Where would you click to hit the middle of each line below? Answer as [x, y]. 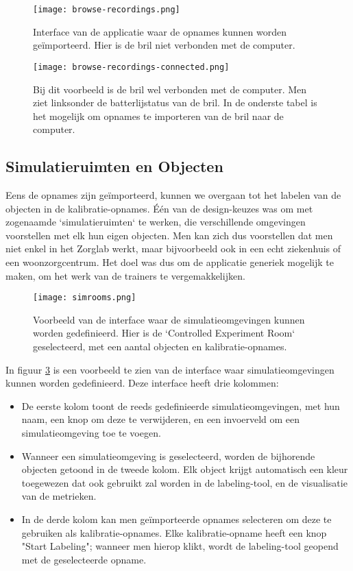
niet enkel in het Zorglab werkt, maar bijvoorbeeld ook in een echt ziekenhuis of [173, 248]
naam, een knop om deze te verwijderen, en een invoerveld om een [161, 419]
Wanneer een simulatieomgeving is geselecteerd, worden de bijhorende [168, 455]
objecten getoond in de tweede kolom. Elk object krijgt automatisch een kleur [185, 469]
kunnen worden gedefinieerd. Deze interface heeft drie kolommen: [142, 383]
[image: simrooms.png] [85, 298]
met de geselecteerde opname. [84, 559]
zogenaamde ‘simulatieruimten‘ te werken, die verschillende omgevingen [156, 222]
